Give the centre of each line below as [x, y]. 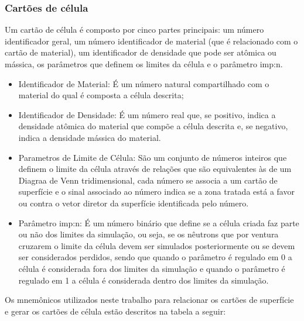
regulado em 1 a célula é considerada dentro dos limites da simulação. [144, 280]
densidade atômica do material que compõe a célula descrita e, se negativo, [153, 126]
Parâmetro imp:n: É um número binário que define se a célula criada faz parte [159, 222]
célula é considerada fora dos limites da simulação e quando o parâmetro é [152, 268]
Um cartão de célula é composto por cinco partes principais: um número [134, 30]
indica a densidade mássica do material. [90, 137]
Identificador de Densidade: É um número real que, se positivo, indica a [147, 114]
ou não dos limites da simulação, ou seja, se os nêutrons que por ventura [148, 234]
